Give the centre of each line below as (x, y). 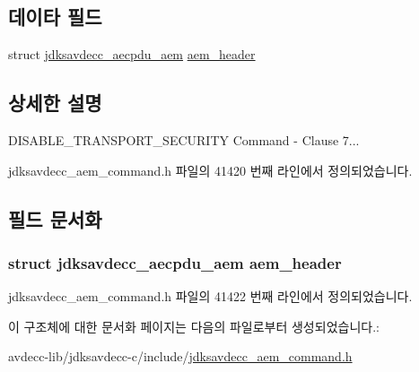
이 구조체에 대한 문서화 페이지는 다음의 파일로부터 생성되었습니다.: (194, 326)
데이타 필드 (55, 17)
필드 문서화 (55, 218)
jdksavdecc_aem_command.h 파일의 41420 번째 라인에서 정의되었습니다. (210, 170)
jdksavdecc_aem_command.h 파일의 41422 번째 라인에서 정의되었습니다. (210, 296)
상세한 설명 (55, 103)
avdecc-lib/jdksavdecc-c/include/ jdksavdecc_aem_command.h (180, 356)
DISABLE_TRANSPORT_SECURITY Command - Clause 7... (184, 140)
